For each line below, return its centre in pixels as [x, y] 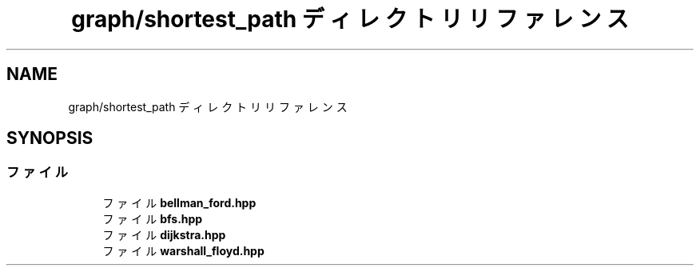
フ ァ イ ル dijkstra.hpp [164, 234]
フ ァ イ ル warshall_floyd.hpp [183, 250]
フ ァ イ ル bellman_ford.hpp [179, 202]
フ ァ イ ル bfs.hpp [153, 218]
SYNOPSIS [50, 138]
